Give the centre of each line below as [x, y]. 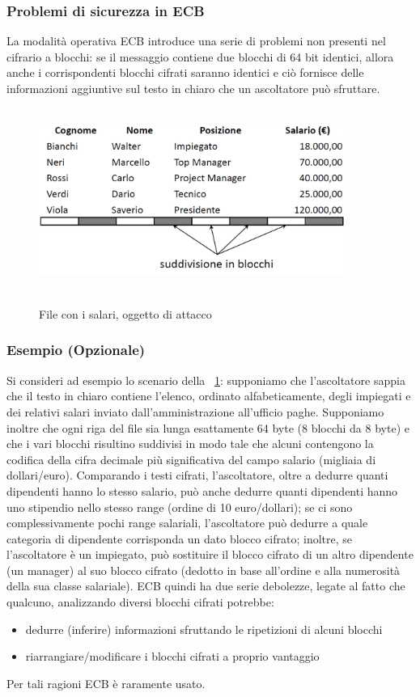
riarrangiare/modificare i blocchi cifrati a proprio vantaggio [172, 656]
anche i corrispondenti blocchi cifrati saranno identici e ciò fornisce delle [185, 72]
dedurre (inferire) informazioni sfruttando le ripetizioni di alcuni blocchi [204, 629]
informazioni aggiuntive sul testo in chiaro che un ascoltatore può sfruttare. [193, 88]
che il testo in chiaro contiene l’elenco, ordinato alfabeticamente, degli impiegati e [209, 396]
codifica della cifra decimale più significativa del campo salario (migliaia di [191, 459]
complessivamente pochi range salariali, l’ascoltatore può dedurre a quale [187, 523]
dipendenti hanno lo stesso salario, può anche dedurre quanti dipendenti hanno [202, 490]
